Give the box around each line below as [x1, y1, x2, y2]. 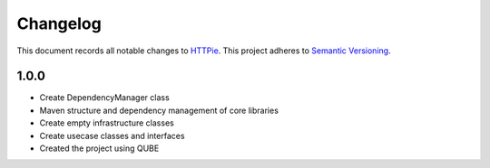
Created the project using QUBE [39, 143, 160, 154]
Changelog [16, 14, 102, 33]
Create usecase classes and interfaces [39, 130, 185, 141]
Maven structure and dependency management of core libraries [39, 105, 279, 116]
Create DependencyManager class [39, 92, 170, 103]
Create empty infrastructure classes [39, 117, 174, 128]
